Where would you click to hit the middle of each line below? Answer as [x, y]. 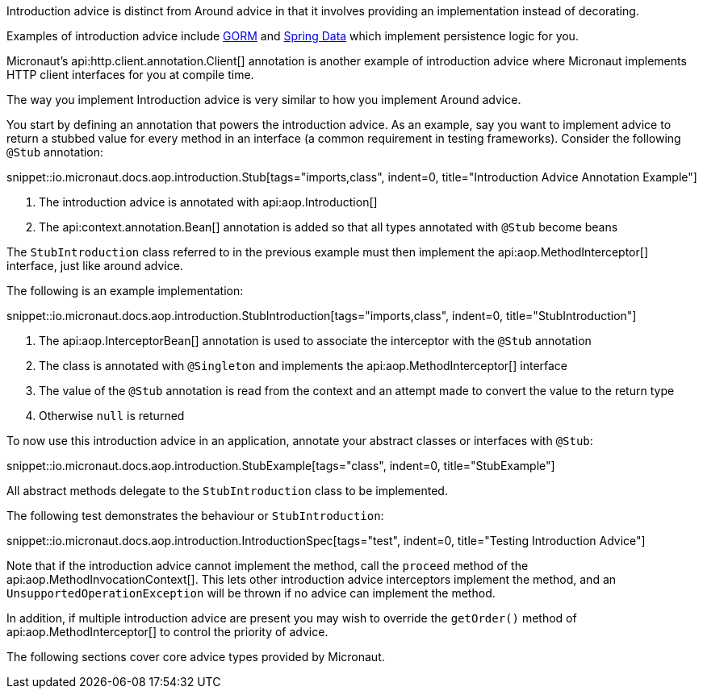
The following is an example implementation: [125, 291]
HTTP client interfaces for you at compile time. [130, 75]
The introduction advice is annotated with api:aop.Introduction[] [208, 202]
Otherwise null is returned [112, 416]
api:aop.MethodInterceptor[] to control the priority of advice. [167, 632]
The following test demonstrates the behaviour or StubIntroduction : [195, 516]
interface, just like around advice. [95, 266]
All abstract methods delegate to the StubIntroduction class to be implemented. [227, 491]
